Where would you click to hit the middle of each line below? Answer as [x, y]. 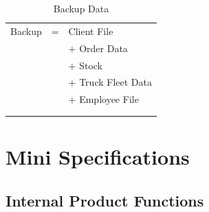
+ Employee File [103, 99]
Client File [91, 31]
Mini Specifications [98, 156]
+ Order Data [98, 48]
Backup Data [81, 8]
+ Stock [86, 65]
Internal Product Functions [105, 200]
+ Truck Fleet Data [110, 82]
